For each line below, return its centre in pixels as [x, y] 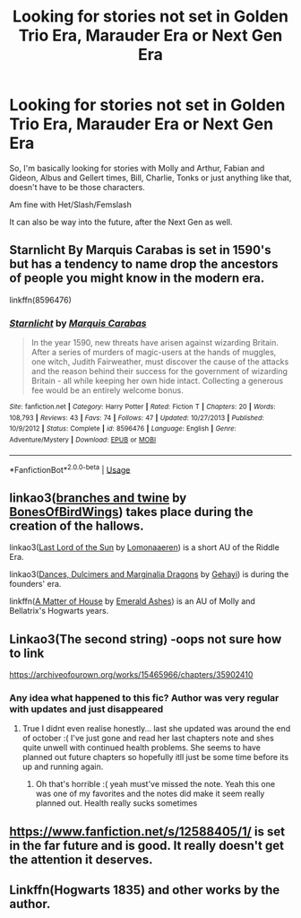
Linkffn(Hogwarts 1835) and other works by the [145, 890]
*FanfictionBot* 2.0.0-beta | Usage [70, 468]
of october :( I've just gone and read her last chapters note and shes [148, 739]
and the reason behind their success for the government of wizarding [159, 372]
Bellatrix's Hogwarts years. [59, 611]
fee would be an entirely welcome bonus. [107, 390]
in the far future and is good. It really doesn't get [147, 845]
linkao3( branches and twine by [98, 498]
